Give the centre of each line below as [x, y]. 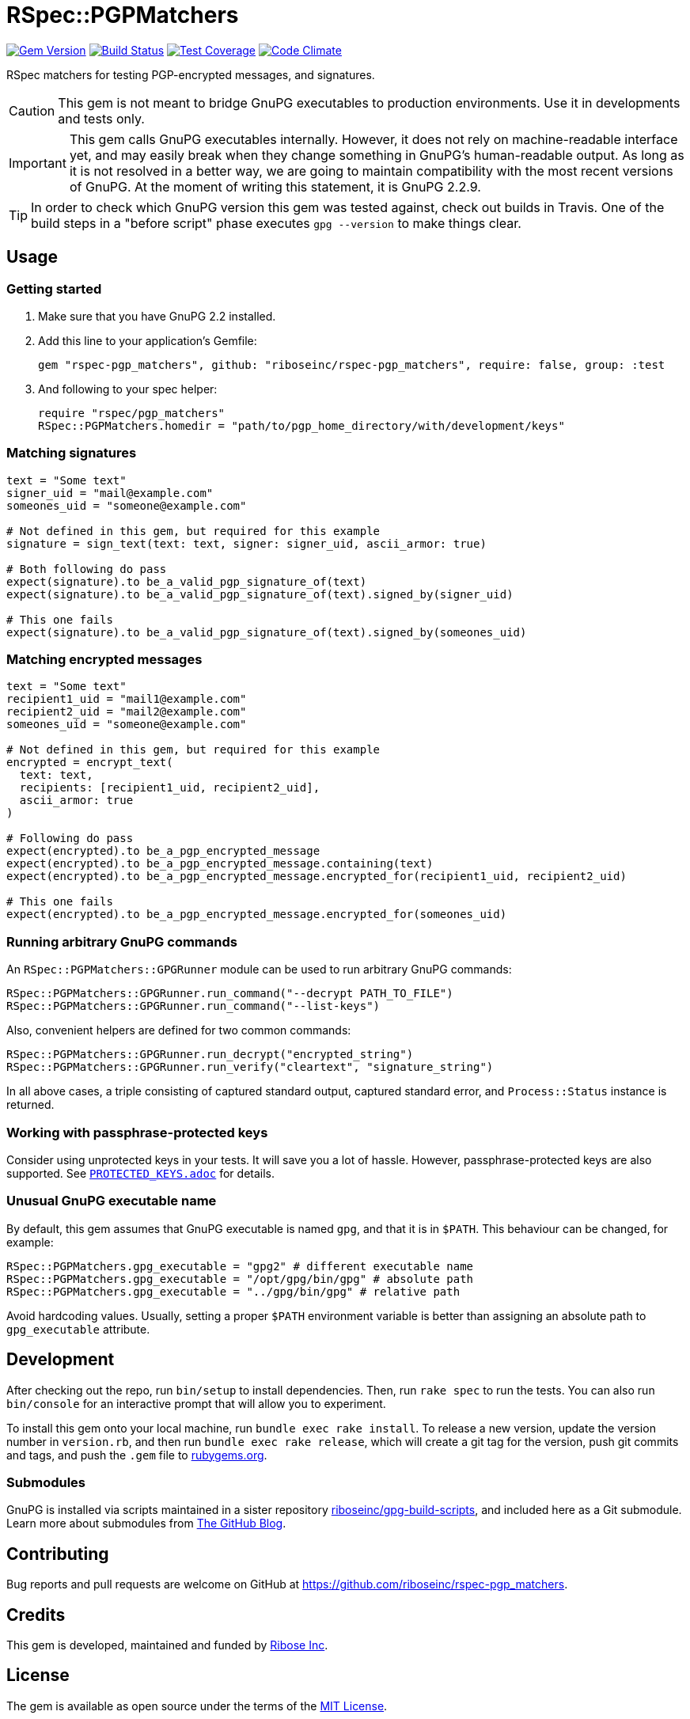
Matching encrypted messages [104, 660]
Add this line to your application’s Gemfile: [148, 340]
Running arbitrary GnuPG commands [122, 941]
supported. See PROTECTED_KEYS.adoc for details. [141, 1173]
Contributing [58, 1554]
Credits [36, 1615]
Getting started [54, 288]
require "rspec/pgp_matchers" [132, 413]
